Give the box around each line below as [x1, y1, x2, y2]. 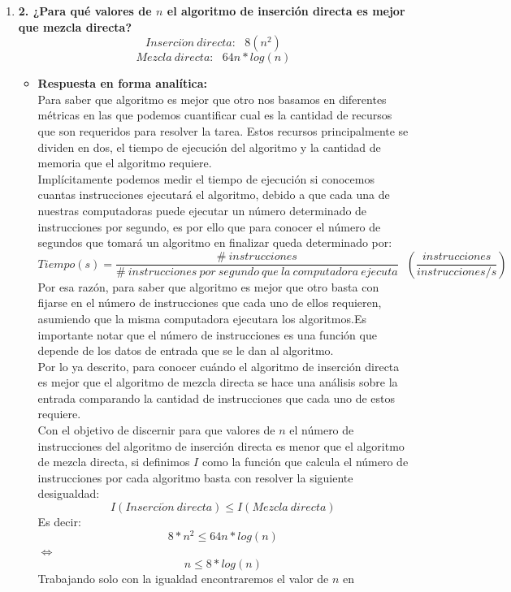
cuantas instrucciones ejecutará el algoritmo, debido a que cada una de [37, 186, 390, 203]
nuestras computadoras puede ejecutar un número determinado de [37, 201, 367, 218]
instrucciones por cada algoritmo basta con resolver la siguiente [37, 469, 353, 486]
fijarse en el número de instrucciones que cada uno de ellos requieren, [37, 294, 382, 311]
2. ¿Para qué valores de [18, 2, 152, 19]
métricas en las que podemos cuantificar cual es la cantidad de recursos [37, 106, 392, 123]
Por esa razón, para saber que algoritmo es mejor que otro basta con [37, 278, 379, 295]
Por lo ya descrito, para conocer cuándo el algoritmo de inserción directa [37, 357, 400, 374]
